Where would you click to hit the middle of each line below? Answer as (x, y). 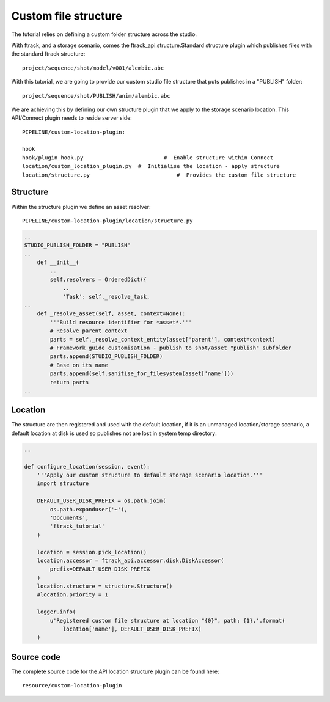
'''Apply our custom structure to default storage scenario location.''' (150, 475)
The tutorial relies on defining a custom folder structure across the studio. (104, 34)
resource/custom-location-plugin (72, 686)
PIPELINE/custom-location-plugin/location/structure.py (108, 221)
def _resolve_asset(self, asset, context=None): (111, 314)
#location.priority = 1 (72, 595)
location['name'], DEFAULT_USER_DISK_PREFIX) (132, 629)
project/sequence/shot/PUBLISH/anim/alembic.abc (96, 96)
